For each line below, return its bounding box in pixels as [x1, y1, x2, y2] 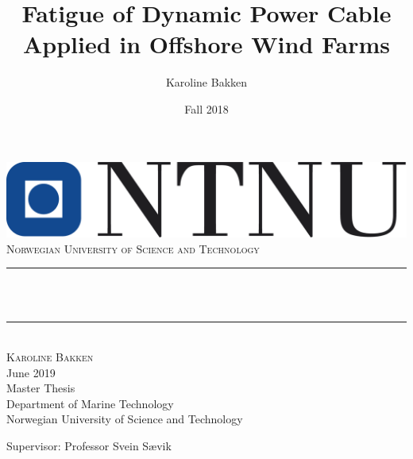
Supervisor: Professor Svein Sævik [6, 437, 172, 453]
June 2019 [6, 364, 56, 380]
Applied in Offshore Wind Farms [22, 28, 391, 60]
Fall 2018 [184, 100, 229, 117]
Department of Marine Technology [6, 395, 174, 411]
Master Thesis [6, 380, 75, 396]
